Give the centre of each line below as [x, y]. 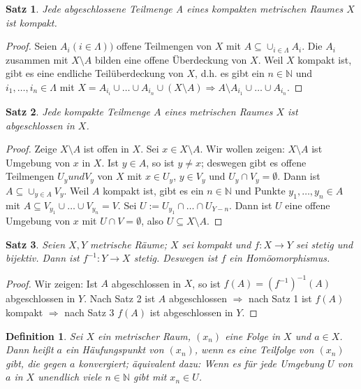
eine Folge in [253, 335]
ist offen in [106, 149]
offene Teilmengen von [164, 46]
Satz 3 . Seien [36, 244]
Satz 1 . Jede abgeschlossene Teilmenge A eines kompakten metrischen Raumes [175, 8]
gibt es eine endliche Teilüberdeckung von [95, 73]
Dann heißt [30, 349]
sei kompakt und [216, 244]
